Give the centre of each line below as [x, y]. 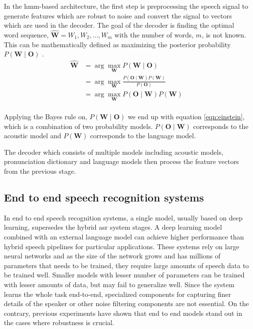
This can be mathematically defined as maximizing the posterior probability [117, 44]
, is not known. [224, 35]
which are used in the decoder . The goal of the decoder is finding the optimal [119, 25]
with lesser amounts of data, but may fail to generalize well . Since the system [119, 284]
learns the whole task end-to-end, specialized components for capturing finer [117, 294]
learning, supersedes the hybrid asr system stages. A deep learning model [113, 227]
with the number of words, [154, 35]
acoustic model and [33, 136]
